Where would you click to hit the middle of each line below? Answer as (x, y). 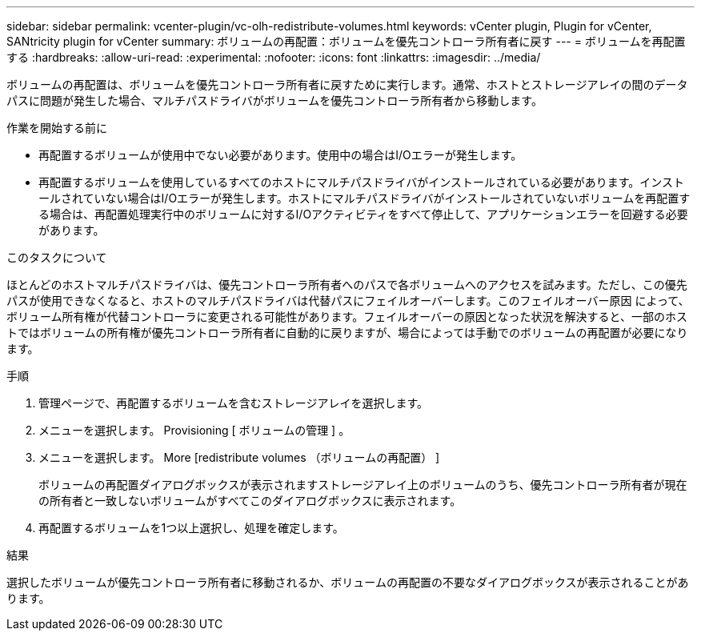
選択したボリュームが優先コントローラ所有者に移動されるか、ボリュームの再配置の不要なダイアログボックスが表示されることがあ (348, 582)
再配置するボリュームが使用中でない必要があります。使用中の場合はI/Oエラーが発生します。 (280, 155)
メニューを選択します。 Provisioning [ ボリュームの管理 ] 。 (194, 430)
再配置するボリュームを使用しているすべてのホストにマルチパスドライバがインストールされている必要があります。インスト (361, 182)
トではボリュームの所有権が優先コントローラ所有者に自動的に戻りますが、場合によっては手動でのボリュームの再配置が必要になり (347, 333)
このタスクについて (57, 257)
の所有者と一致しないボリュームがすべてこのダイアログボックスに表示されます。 (250, 501)
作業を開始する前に (57, 128)
